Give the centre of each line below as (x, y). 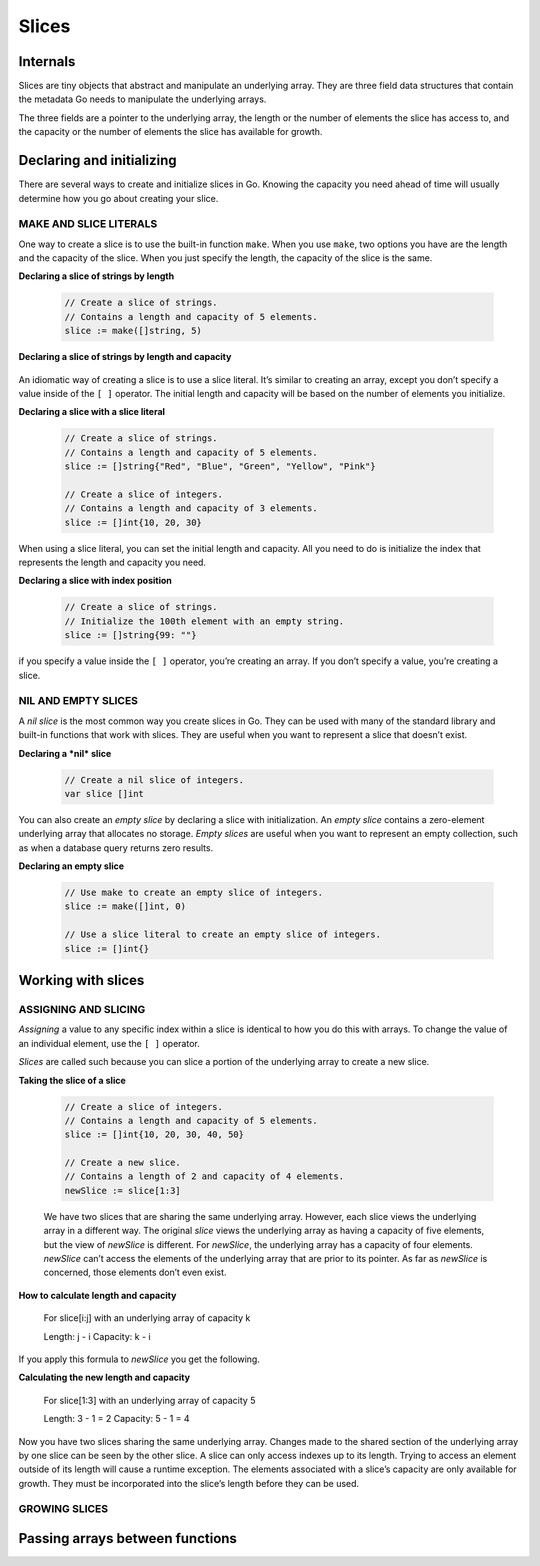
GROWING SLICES (63, 1509)
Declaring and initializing (97, 160)
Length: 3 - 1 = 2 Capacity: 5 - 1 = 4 (116, 1419)
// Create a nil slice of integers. (154, 779)
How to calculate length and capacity (97, 1295)
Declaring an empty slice (71, 866)
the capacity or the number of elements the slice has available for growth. (170, 132)
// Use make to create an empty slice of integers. (194, 893)
